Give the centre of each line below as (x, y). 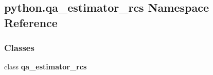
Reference (31, 22)
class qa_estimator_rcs (46, 67)
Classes (19, 48)
